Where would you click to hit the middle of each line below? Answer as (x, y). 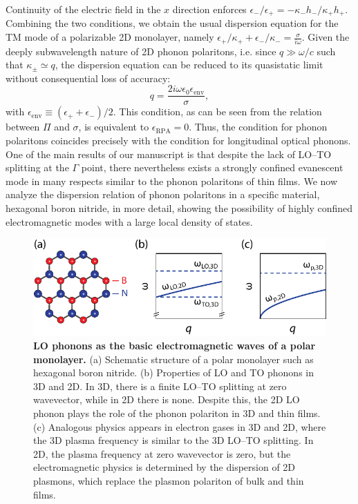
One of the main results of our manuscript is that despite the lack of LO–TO (169, 154)
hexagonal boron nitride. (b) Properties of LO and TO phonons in (173, 372)
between (23, 127)
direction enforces (209, 9)
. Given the (326, 37)
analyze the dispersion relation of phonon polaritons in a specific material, (163, 194)
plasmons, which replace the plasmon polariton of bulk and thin (169, 480)
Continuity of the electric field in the (83, 9)
